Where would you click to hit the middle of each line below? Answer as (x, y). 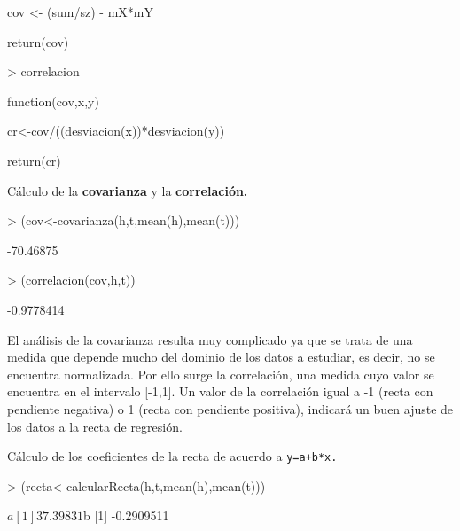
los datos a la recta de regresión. (95, 426)
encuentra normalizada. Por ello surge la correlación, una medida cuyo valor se (221, 374)
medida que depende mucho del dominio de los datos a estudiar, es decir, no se (221, 357)
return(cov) (38, 41)
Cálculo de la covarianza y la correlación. (128, 190)
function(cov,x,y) (53, 101)
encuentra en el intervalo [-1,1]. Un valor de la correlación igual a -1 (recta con (220, 391)
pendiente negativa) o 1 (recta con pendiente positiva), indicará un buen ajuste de (230, 408)
